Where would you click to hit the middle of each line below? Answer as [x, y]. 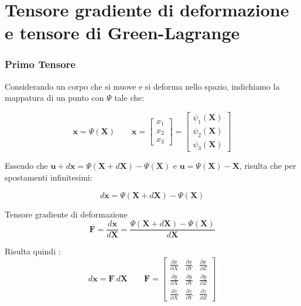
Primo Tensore [40, 64]
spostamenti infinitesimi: [49, 177]
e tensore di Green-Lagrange [122, 33]
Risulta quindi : [33, 251]
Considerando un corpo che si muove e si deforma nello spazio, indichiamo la [142, 86]
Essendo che [26, 166]
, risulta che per [268, 166]
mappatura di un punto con [54, 98]
